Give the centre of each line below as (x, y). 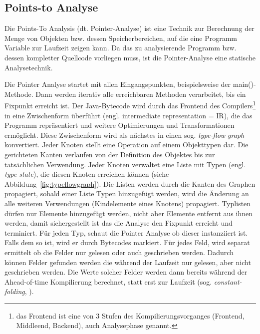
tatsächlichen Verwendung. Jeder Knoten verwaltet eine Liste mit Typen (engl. (125, 164)
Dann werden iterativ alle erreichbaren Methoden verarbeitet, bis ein (141, 94)
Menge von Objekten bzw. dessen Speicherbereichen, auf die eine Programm (121, 38)
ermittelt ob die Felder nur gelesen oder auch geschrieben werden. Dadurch (119, 252)
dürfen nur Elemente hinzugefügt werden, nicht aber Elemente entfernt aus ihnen (129, 213)
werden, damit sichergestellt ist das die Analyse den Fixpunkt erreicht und (119, 223)
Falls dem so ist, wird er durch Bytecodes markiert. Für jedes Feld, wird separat (127, 242)
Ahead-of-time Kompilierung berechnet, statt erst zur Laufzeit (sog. (108, 281)
